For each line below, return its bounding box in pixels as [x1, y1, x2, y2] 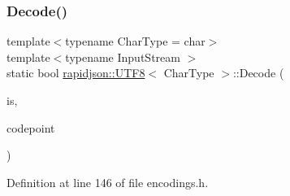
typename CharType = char [65, 33, 206, 50]
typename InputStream [65, 48, 180, 65]
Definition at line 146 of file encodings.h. [6, 173, 209, 190]
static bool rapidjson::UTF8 [6, 64, 145, 81]
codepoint [6, 119, 55, 136]
